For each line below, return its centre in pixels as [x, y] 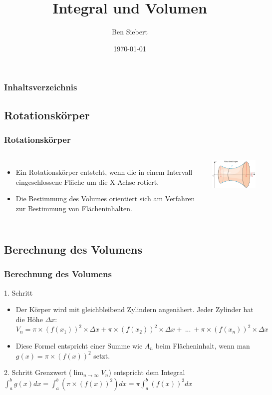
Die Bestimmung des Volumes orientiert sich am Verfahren [105, 198]
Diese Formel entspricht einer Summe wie [79, 345]
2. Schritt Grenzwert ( [38, 372]
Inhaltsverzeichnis [41, 87]
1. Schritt [18, 292]
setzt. [102, 355]
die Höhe [29, 319]
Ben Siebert [130, 32]
